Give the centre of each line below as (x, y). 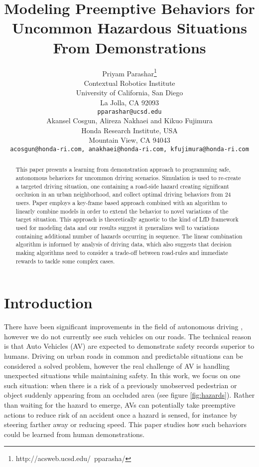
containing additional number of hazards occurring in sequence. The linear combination (129, 236)
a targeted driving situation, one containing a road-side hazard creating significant (122, 186)
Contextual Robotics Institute (129, 83)
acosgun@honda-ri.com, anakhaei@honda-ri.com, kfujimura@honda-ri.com (129, 149)
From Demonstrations (129, 47)
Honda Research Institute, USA (129, 130)
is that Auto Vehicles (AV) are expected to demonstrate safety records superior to (129, 346)
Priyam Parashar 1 (129, 72)
